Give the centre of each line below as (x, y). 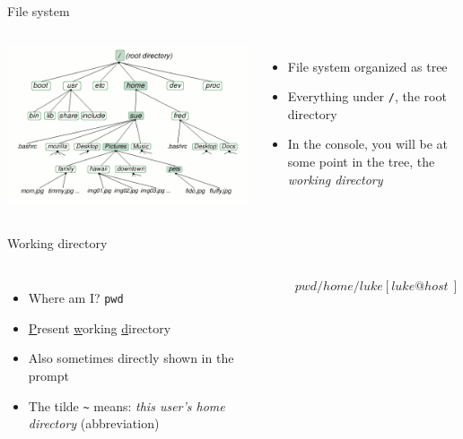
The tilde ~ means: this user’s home (127, 405)
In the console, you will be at (367, 144)
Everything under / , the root (367, 96)
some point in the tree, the (361, 162)
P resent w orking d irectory (100, 327)
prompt (48, 375)
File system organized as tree (367, 66)
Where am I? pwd (76, 298)
